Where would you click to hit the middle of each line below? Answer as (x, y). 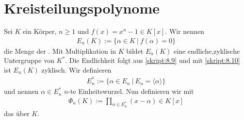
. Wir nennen (185, 31)
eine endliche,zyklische (207, 51)
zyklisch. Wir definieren (76, 69)
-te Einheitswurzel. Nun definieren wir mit (131, 91)
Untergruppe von (29, 60)
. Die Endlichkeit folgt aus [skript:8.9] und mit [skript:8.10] (153, 60)
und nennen (21, 91)
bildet (135, 51)
